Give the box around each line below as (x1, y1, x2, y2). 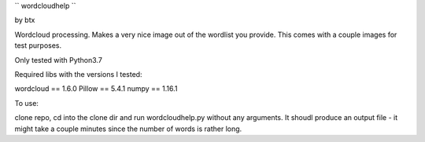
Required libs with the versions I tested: (14, 69, 142, 78)
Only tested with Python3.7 (14, 55, 102, 64)
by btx (14, 16, 35, 25)
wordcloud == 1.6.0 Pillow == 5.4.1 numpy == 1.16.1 (14, 84, 178, 93)
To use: (14, 98, 39, 107)
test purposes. (14, 41, 62, 50)
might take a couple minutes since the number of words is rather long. (14, 124, 242, 133)
